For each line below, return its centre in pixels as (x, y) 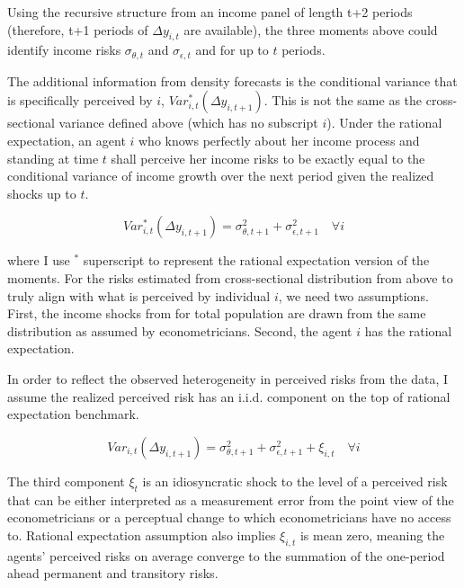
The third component (66, 481)
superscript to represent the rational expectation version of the (256, 260)
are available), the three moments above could (311, 29)
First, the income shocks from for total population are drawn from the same (217, 313)
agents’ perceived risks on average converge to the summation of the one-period (226, 555)
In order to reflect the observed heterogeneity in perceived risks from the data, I (228, 378)
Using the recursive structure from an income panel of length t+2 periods (210, 12)
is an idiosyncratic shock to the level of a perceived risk (295, 481)
